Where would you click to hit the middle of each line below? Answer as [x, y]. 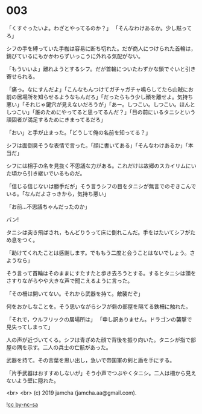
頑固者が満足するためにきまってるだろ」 [56, 119]
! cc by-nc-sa [22, 404]
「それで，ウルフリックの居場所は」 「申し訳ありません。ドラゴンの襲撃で [99, 319]
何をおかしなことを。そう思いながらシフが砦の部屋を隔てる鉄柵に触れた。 [99, 306]
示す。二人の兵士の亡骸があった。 [69, 347]
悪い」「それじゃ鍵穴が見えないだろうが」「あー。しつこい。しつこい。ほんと [101, 104]
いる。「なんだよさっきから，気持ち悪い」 [58, 194]
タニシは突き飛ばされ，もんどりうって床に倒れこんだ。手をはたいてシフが [98, 232]
